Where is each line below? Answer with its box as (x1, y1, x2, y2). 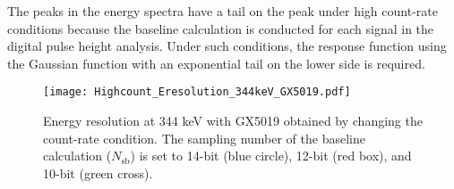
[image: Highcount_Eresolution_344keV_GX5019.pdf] (43, 86, 351, 99)
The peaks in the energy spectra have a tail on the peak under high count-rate (7, 2, 438, 20)
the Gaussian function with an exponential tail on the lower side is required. (7, 53, 425, 72)
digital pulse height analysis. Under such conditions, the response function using (7, 37, 447, 55)
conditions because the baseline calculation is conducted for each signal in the (7, 19, 434, 37)
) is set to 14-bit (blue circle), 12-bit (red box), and (130, 146, 412, 165)
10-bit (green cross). (43, 163, 153, 182)
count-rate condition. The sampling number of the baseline (43, 128, 365, 147)
